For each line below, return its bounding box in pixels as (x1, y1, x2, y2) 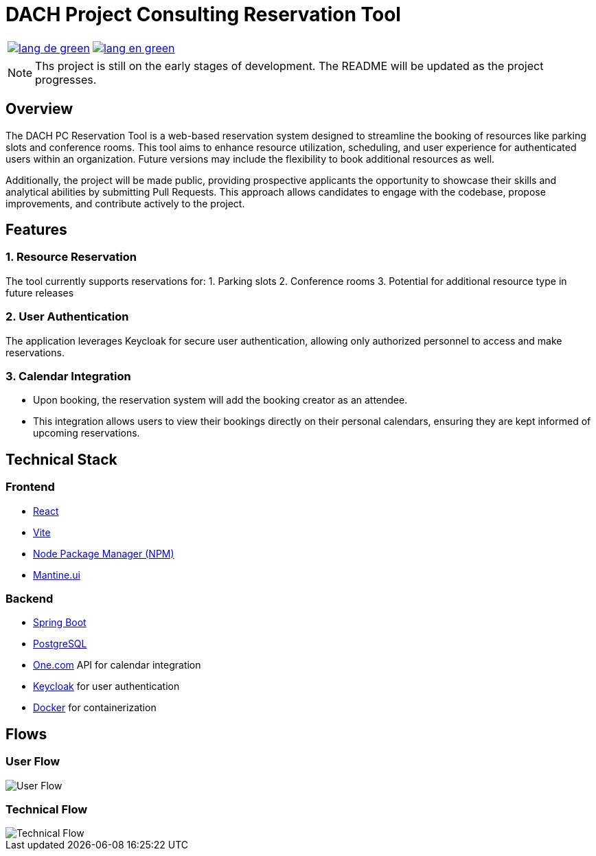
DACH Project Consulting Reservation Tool (5, 3, 401, 26)
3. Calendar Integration (5, 369, 131, 383)
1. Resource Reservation (5, 250, 137, 264)
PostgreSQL (33, 638, 87, 650)
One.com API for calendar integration (33, 659, 201, 671)
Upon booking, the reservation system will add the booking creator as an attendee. (33, 394, 408, 406)
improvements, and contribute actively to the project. (5, 197, 245, 209)
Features (5, 221, 67, 239)
